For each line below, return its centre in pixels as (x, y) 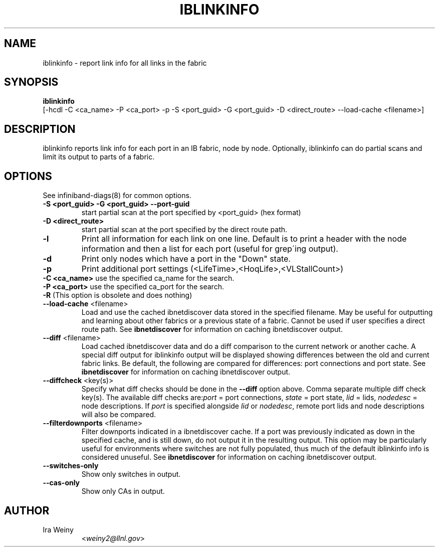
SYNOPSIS (31, 82)
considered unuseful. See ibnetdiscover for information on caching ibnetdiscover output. (229, 457)
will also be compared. (119, 415)
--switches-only (71, 466)
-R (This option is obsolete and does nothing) (118, 295)
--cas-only (61, 483)
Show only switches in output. (131, 474)
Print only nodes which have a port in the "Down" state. (186, 259)
